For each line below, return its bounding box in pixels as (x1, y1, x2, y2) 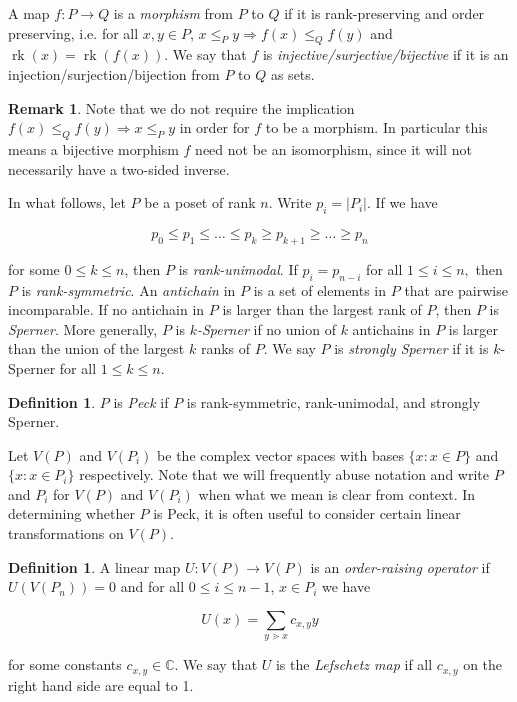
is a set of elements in (253, 279, 387, 300)
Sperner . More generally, (8, 318, 158, 339)
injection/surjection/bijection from (8, 63, 220, 84)
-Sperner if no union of (196, 318, 336, 339)
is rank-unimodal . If (178, 258, 298, 279)
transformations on (8, 523, 124, 544)
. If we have (366, 192, 438, 213)
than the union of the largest (8, 338, 185, 359)
